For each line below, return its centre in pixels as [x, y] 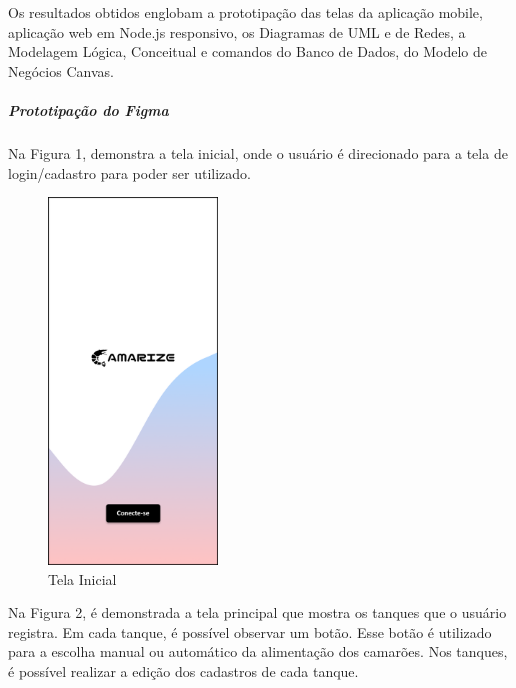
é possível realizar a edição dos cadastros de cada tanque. [183, 671]
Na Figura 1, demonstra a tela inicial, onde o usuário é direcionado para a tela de [258, 152]
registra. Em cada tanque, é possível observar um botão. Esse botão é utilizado [250, 631]
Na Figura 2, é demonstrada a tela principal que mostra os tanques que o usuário [257, 612]
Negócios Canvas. [61, 70]
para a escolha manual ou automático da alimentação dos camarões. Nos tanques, [258, 651]
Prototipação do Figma [88, 109]
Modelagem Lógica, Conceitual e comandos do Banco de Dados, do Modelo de [248, 51]
